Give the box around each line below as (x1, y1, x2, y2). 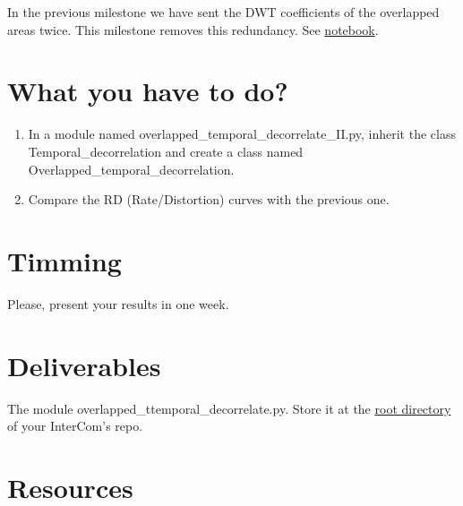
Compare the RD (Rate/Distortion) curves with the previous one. (28, 190, 390, 209)
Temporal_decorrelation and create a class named (28, 142, 304, 160)
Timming (7, 242, 122, 279)
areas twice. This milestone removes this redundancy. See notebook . (7, 20, 379, 39)
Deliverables (7, 347, 161, 383)
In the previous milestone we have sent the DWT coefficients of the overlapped (7, 3, 440, 21)
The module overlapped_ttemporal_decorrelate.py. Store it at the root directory (7, 399, 451, 417)
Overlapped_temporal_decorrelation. (28, 159, 235, 178)
